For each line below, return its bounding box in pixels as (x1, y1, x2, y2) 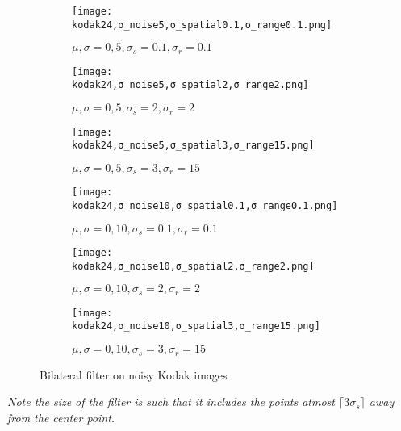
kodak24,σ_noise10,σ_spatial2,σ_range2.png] (72, 260, 315, 272)
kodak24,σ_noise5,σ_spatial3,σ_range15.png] (72, 140, 315, 152)
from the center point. (7, 408, 115, 425)
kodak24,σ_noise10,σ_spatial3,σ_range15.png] (72, 320, 320, 333)
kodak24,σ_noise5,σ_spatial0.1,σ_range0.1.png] (72, 19, 332, 31)
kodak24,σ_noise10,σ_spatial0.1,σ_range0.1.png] (72, 199, 338, 211)
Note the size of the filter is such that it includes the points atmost (7, 393, 335, 410)
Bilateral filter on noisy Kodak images (40, 366, 228, 383)
